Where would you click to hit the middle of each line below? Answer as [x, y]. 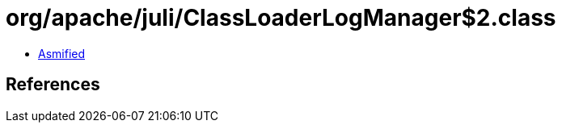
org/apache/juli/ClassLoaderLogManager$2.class [281, 18]
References [53, 85]
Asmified [62, 53]
